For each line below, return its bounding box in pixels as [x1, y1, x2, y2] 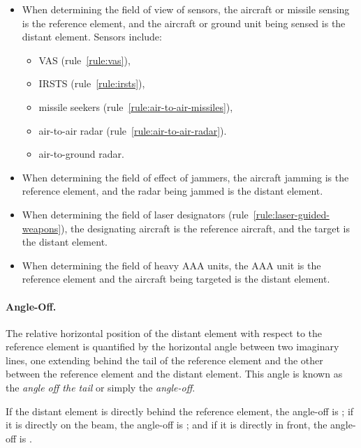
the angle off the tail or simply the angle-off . [6, 380, 196, 395]
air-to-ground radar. [38, 147, 124, 161]
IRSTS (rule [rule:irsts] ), [38, 76, 145, 91]
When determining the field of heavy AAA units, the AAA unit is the [22, 257, 321, 272]
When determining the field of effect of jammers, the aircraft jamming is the [22, 170, 349, 184]
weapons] [22, 221, 61, 235]
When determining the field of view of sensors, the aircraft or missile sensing [22, 2, 350, 16]
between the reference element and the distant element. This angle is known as [6, 366, 343, 381]
